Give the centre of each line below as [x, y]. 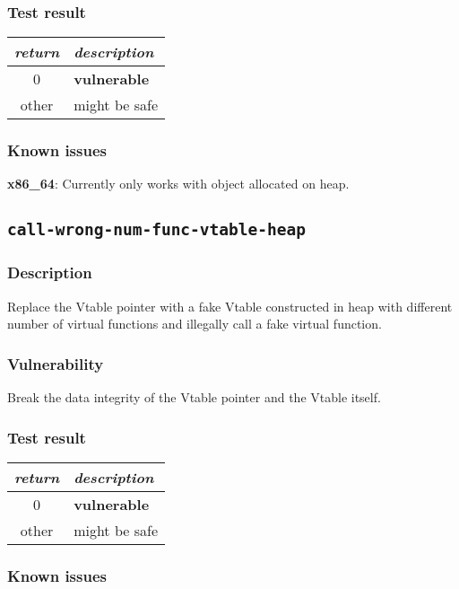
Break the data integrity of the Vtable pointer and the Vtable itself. [194, 397]
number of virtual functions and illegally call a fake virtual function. [195, 324]
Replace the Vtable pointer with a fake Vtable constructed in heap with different [230, 306]
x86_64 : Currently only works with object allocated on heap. [178, 184]
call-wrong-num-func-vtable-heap [157, 230]
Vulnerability [56, 363]
